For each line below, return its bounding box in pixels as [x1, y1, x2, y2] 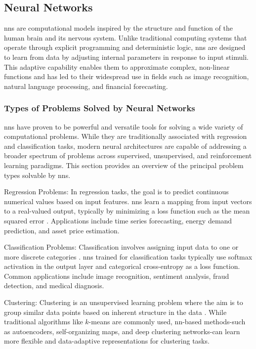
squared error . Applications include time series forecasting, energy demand [4, 215, 232, 225]
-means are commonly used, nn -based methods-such [88, 316, 246, 327]
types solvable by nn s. [4, 170, 71, 180]
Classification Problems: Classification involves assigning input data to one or [4, 242, 239, 252]
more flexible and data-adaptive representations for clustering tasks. [4, 336, 210, 346]
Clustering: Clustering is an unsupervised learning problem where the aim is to [4, 297, 243, 307]
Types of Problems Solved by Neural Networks [4, 102, 195, 114]
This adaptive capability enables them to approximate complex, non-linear [4, 61, 230, 72]
